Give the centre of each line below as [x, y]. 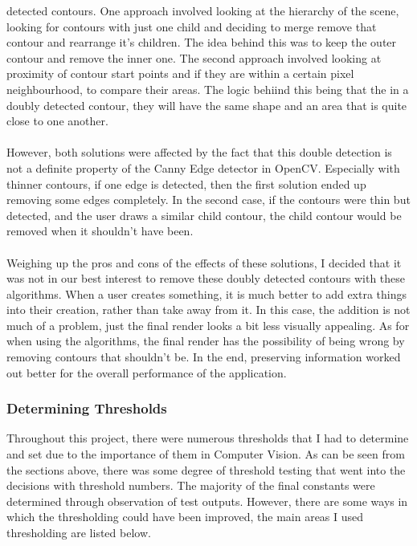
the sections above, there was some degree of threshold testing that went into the [206, 469]
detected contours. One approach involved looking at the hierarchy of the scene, [203, 10]
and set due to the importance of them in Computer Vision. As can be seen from [206, 454]
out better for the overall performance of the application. [147, 372]
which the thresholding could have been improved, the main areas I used [185, 517]
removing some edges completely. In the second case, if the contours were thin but [208, 200]
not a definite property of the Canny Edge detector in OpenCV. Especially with [203, 167]
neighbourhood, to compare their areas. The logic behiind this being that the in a [208, 89]
